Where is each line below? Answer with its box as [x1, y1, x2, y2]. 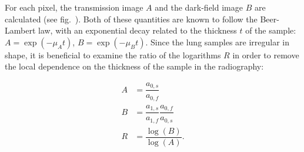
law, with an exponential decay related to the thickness [38, 24, 237, 37]
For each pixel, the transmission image [5, 1, 143, 13]
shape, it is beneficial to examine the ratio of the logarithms [5, 48, 221, 61]
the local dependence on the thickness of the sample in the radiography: [5, 60, 264, 72]
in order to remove [232, 48, 299, 61]
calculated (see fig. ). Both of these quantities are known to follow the [5, 12, 258, 25]
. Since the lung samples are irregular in [145, 35, 290, 48]
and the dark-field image [155, 1, 243, 13]
